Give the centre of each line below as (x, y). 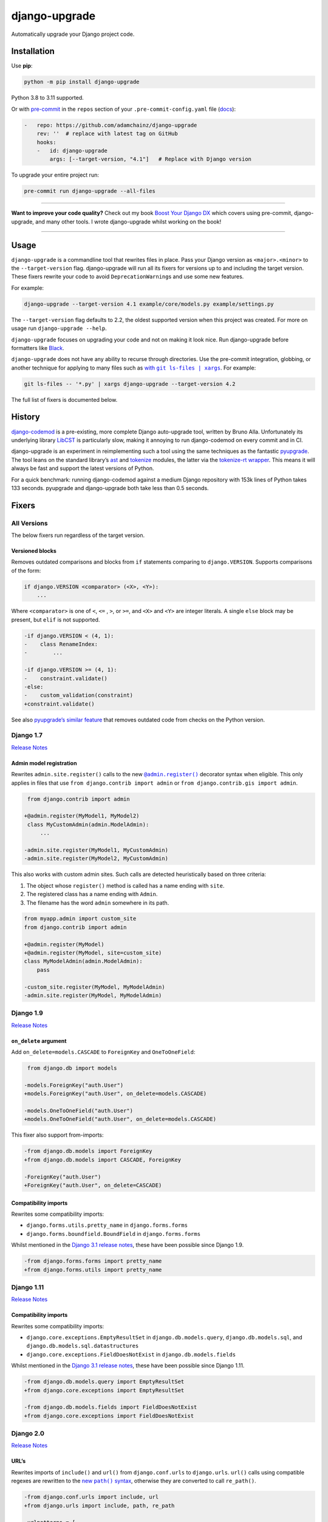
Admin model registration (44, 763)
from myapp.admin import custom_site (80, 919)
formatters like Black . (38, 348)
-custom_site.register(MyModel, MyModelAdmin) (94, 987)
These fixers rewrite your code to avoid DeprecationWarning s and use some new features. (128, 276)
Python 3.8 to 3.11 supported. (48, 98)
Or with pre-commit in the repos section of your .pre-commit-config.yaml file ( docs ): (124, 109)
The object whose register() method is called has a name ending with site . (125, 885)
